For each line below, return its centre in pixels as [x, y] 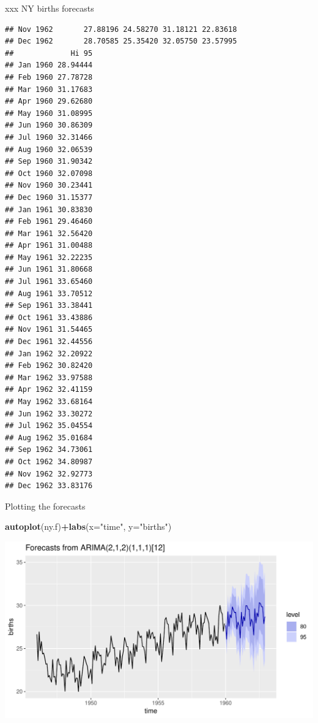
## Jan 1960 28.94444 [49, 65]
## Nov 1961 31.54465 [49, 330]
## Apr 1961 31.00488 [49, 246]
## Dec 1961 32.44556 [49, 342]
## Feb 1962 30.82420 [49, 366]
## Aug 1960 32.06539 [49, 149]
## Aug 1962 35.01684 [49, 438]
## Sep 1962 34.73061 [49, 450]
